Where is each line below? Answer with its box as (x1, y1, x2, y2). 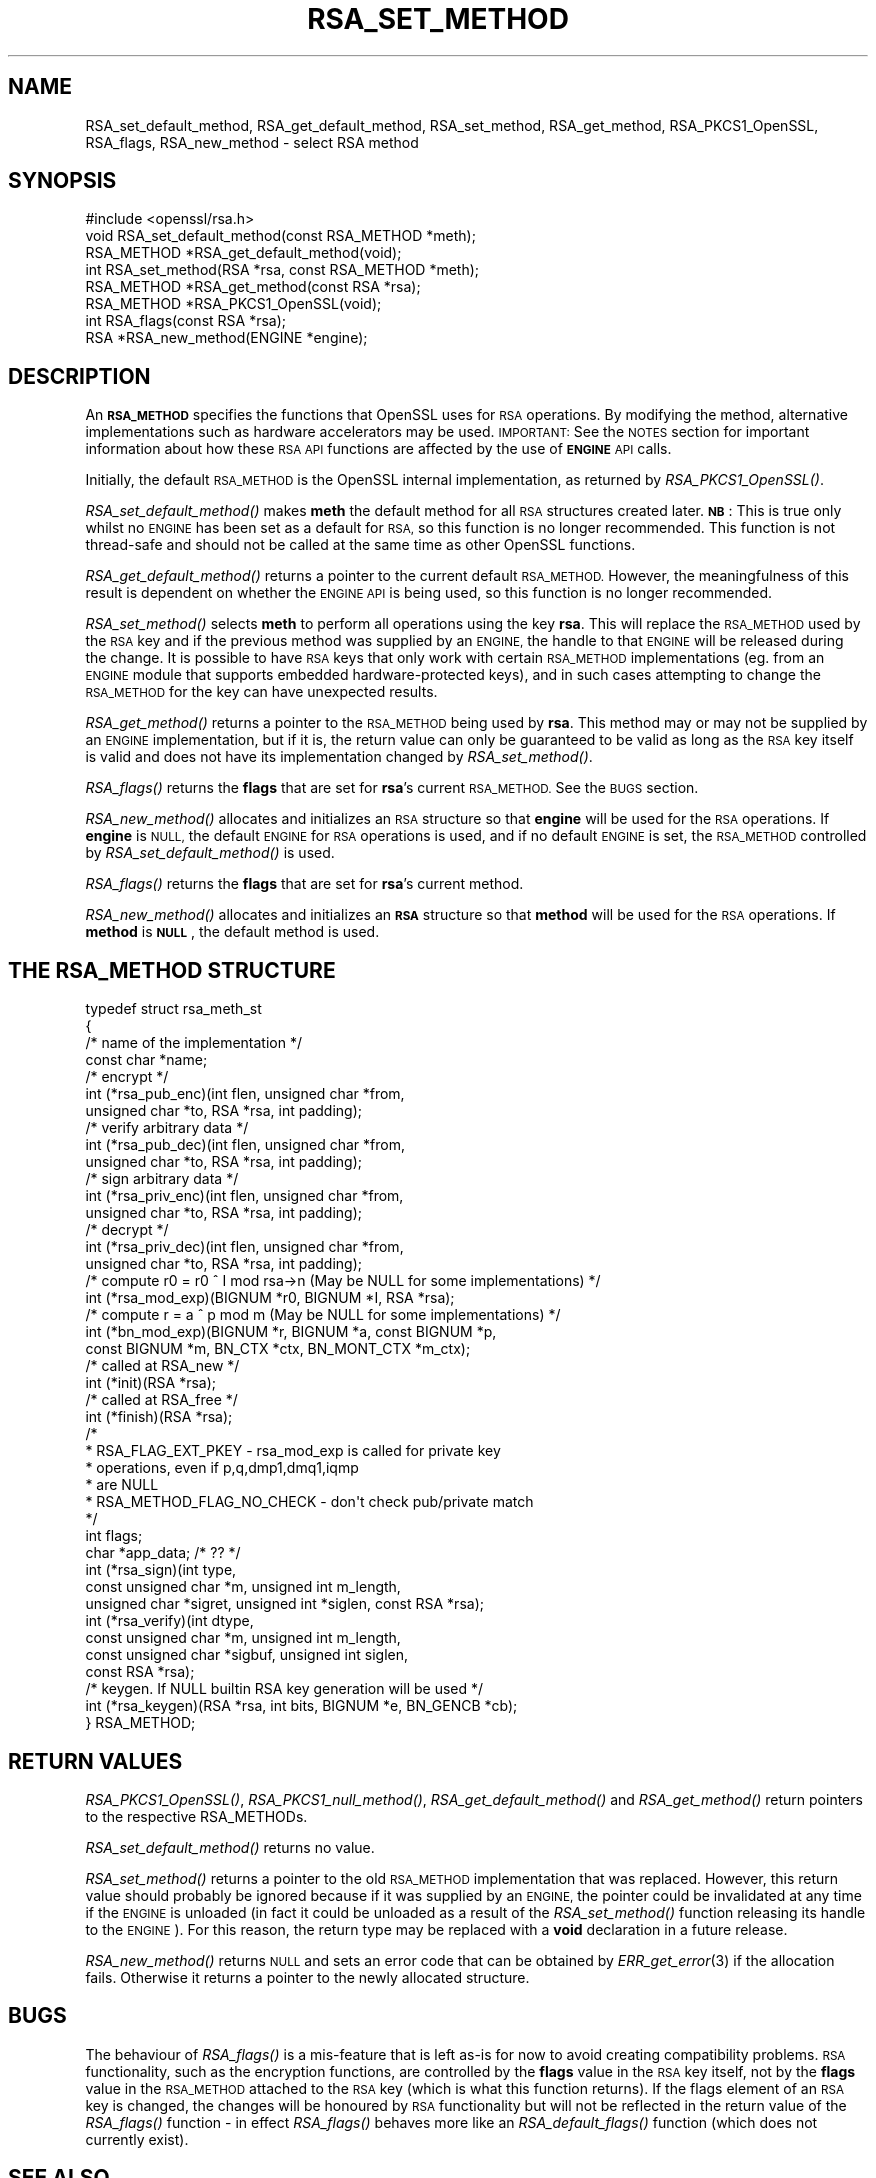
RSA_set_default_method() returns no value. (85, 1838, 375, 1856)
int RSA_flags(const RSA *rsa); (85, 312, 286, 330)
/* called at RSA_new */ (85, 1357, 240, 1375)
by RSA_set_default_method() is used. (85, 844, 335, 862)
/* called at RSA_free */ (85, 1391, 238, 1409)
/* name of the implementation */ (85, 1034, 302, 1052)
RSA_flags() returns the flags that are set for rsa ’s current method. (85, 875, 524, 893)
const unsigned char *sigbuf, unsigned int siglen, (85, 1646, 409, 1664)
